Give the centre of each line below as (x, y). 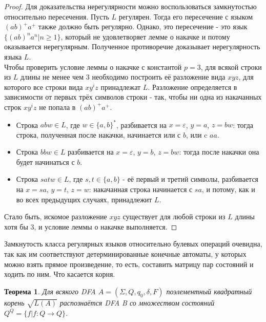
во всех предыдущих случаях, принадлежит (84, 199)
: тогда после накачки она (219, 152)
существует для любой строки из (174, 216)
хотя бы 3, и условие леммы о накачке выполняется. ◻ (91, 226)
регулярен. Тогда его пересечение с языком (186, 16)
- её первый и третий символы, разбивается (191, 179)
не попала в (57, 107)
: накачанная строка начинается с (141, 189)
